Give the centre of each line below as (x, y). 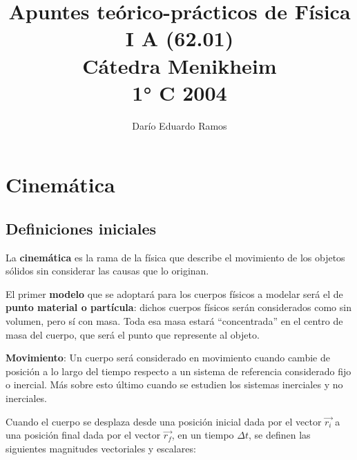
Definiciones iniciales (81, 228)
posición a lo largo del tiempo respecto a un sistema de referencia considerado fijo (178, 371)
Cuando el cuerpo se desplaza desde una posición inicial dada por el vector (164, 421)
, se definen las (280, 435)
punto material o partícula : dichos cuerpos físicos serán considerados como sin (178, 307)
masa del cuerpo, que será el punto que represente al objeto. (133, 334)
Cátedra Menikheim (180, 65)
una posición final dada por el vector (83, 435)
